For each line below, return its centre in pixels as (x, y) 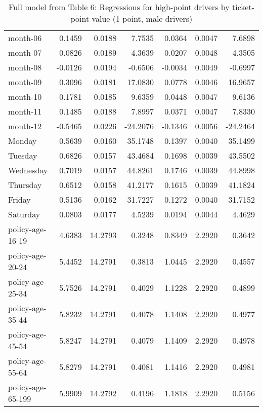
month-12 (25, 126)
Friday (19, 199)
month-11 (25, 111)
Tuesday (23, 155)
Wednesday (28, 170)
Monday (23, 141)
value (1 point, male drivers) (142, 18)
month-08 (25, 67)
